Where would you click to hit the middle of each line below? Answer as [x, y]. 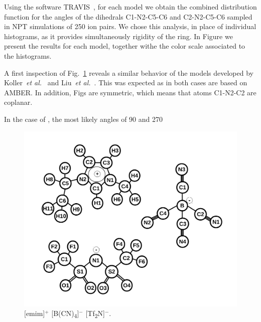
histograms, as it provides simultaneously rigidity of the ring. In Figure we [118, 36]
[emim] [35, 313]
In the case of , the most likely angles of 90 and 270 [83, 119]
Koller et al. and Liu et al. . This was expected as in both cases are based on [126, 83]
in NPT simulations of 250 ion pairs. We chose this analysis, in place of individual [130, 26]
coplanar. [18, 102]
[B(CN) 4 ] [65, 314]
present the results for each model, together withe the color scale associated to [125, 46]
